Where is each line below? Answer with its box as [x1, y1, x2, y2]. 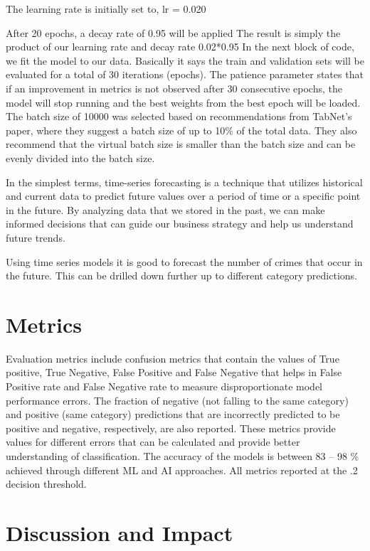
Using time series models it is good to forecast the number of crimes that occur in [6, 254, 363, 269]
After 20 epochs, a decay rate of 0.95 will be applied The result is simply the [6, 25, 341, 40]
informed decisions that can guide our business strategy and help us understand [6, 216, 354, 231]
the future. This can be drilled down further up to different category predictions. [6, 268, 357, 283]
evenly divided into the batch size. [6, 150, 155, 165]
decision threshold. [6, 476, 87, 491]
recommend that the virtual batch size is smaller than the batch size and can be [6, 137, 356, 151]
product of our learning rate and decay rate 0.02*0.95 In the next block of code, [6, 39, 354, 54]
